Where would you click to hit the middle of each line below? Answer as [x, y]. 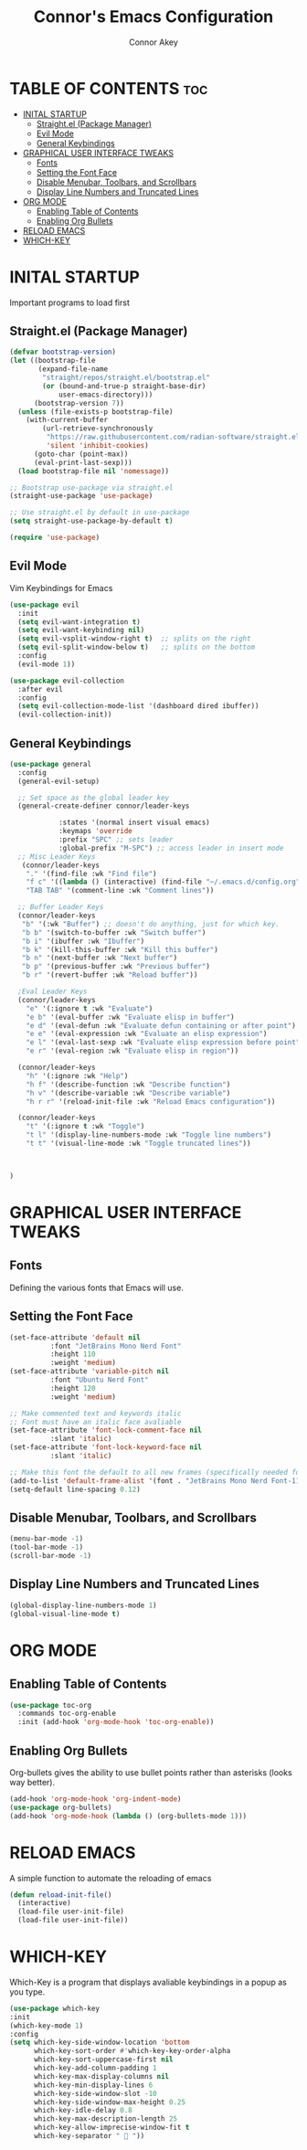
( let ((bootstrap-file [53, 361]
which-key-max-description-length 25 [106, 2119]
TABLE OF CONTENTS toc [109, 88]
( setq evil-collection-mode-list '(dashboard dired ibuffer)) [138, 706]
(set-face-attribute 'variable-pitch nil [90, 1372]
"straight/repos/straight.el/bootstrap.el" [126, 378]
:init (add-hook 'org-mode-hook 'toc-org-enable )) [116, 1722]
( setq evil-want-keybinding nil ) [81, 630]
